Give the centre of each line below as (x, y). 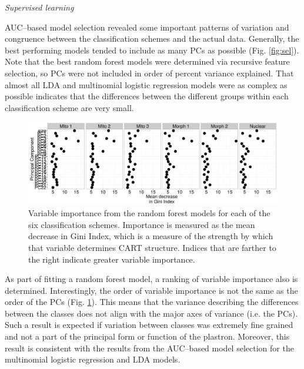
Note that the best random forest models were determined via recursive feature (147, 61)
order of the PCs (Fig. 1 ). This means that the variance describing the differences (152, 302)
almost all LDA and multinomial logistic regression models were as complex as (146, 84)
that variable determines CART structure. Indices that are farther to (152, 247)
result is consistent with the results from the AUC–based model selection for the (149, 348)
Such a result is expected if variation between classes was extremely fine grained (149, 325)
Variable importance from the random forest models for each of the (149, 213)
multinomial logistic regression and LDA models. (93, 359)
